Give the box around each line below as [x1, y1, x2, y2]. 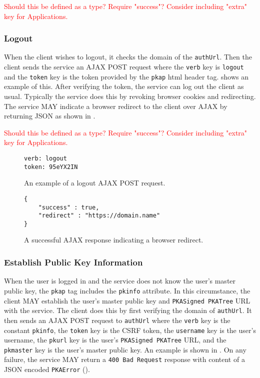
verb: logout [24, 154, 67, 162]
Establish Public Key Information [4, 255, 143, 268]
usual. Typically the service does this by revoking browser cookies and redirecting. [4, 90, 256, 101]
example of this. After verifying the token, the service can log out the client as [4, 81, 244, 91]
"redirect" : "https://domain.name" [38, 212, 160, 219]
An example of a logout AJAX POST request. [24, 177, 165, 188]
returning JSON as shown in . [4, 110, 95, 121]
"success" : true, [38, 203, 99, 211]
